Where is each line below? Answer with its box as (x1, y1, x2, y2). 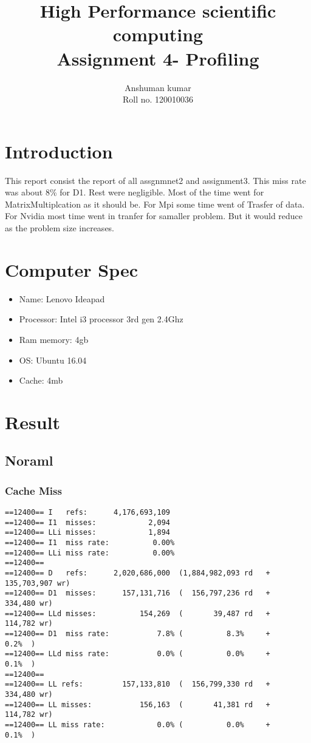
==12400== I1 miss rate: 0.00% (5, 538, 175, 548)
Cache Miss (5, 483, 62, 498)
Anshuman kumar (125, 81, 191, 93)
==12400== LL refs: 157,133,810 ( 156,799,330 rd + (5, 680, 270, 689)
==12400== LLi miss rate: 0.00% (5, 548, 175, 557)
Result (5, 409, 60, 434)
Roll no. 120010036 (122, 93, 194, 106)
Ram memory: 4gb (19, 333, 89, 345)
